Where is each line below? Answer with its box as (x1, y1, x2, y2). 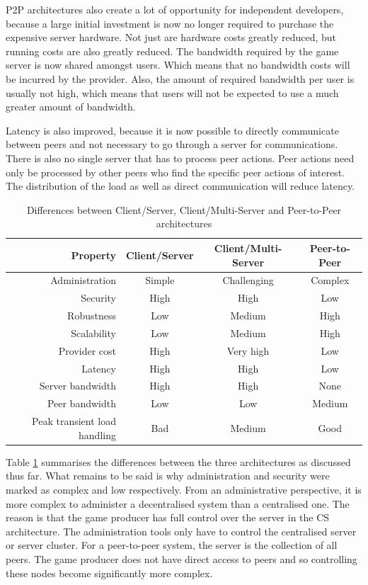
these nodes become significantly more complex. (6, 565, 213, 580)
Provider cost (58, 343, 116, 358)
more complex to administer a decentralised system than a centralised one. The (6, 496, 350, 511)
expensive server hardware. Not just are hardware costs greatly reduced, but (6, 30, 336, 45)
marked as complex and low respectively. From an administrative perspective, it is (6, 482, 362, 496)
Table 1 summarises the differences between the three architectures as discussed (6, 454, 351, 469)
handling (79, 427, 116, 442)
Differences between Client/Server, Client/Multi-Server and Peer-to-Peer (26, 202, 342, 217)
